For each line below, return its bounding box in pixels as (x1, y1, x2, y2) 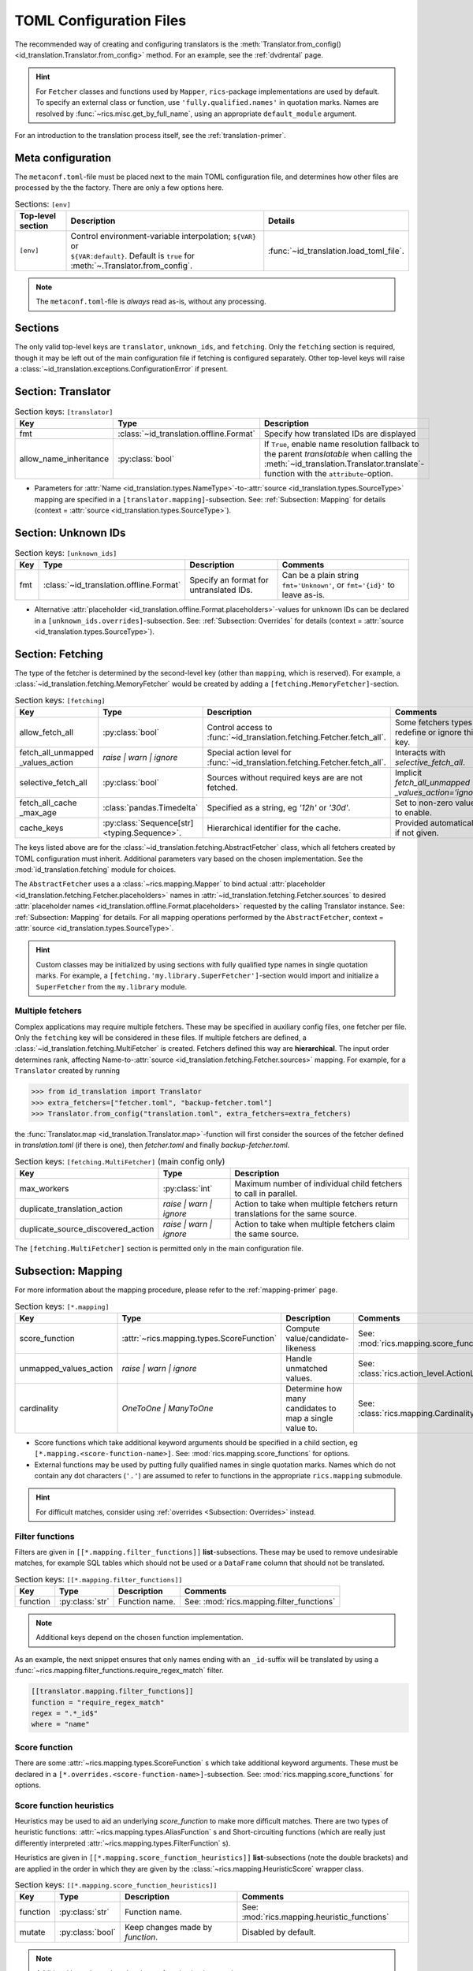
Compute (285, 1323, 321, 1334)
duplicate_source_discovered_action (19, 1224, 155, 1235)
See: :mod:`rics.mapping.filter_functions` (184, 1597, 336, 1608)
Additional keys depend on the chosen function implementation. (35, 1633, 244, 1642)
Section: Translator (14, 385, 111, 398)
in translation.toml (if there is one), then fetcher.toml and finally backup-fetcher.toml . (14, 1140, 290, 1150)
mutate (19, 1927, 46, 1938)
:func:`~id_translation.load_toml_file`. (268, 245, 405, 256)
